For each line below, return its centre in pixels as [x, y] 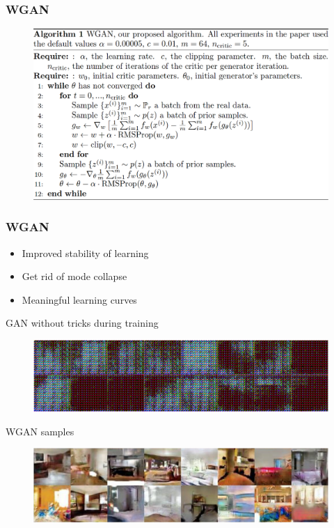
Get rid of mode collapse [74, 276]
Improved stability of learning [85, 253]
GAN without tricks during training [82, 323]
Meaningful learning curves [79, 299]
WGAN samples [40, 431]
